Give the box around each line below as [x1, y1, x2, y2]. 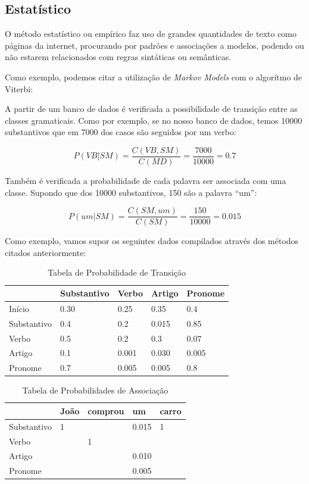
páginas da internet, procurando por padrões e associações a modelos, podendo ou [5, 39, 304, 51]
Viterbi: [5, 82, 33, 95]
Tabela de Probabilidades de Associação [22, 384, 168, 396]
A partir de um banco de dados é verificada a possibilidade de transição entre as [5, 102, 298, 115]
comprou [88, 404, 124, 417]
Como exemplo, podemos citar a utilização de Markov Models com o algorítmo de [5, 70, 302, 83]
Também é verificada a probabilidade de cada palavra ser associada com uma [5, 174, 286, 187]
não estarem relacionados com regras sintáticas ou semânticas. [5, 51, 232, 63]
